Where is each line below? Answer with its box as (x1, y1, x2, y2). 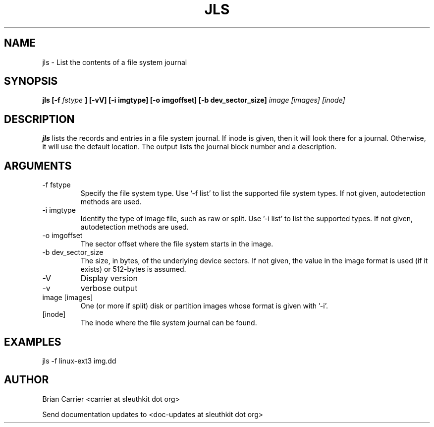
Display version (80, 273, 138, 284)
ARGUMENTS (4, 159, 72, 172)
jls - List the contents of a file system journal (42, 58, 187, 66)
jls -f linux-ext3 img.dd (42, 356, 116, 365)
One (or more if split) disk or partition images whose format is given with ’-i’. (80, 302, 328, 310)
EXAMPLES (4, 335, 61, 348)
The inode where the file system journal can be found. (80, 318, 257, 327)
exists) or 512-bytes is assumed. (80, 265, 186, 274)
